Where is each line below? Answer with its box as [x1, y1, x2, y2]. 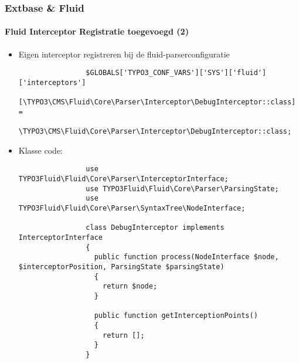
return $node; [102, 282, 158, 291]
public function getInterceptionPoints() [94, 311, 258, 320]
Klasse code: [18, 144, 63, 156]
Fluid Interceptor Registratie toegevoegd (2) [5, 25, 189, 38]
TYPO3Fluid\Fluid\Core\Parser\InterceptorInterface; [18, 175, 229, 184]
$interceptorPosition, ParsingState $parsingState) [18, 262, 225, 271]
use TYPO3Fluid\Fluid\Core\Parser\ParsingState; [86, 184, 279, 193]
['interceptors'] [18, 78, 86, 87]
